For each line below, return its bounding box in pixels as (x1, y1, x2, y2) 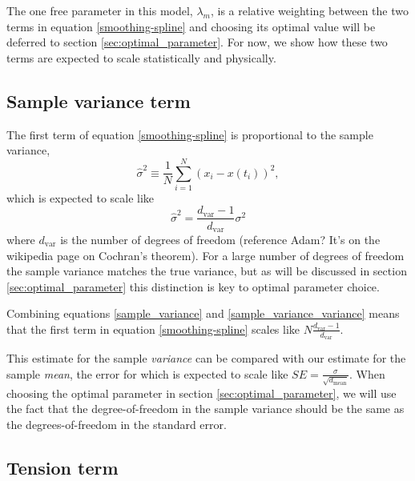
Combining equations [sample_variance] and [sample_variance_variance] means (6, 305, 400, 322)
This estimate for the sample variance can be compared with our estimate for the (6, 350, 406, 367)
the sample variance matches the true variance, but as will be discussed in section (6, 263, 407, 279)
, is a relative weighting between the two (210, 2, 409, 18)
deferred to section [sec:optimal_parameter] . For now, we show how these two (6, 34, 388, 50)
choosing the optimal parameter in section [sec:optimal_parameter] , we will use (6, 384, 397, 401)
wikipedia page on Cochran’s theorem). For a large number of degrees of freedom (6, 247, 405, 263)
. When (349, 365, 385, 382)
